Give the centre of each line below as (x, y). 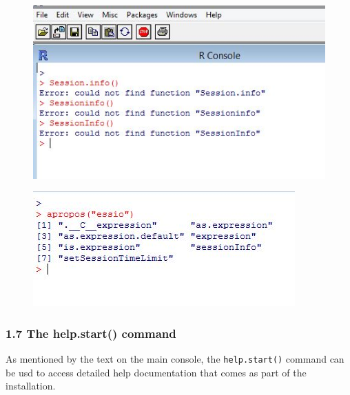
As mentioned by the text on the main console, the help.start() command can (175, 359)
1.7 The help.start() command (91, 333)
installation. (31, 386)
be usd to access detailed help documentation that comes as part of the (156, 372)
